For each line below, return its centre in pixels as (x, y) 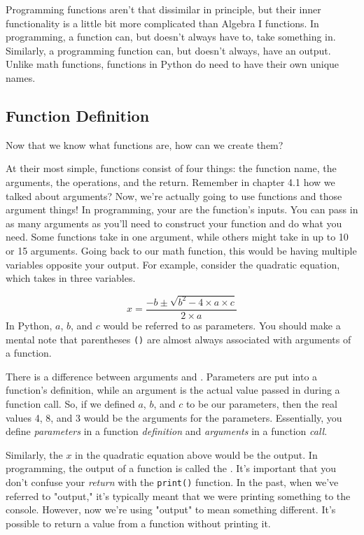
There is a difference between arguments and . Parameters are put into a (162, 376)
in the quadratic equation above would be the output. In (196, 454)
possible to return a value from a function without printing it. (138, 523)
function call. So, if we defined (70, 404)
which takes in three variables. (71, 278)
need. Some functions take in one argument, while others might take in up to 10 (177, 237)
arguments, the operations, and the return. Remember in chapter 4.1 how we (170, 181)
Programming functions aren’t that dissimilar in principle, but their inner (163, 9)
